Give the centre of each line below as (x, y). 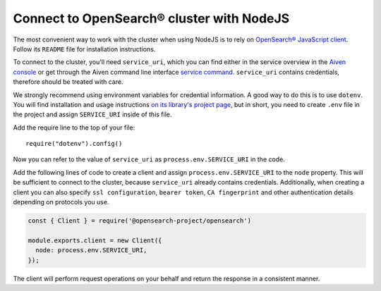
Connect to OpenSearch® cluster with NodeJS (151, 18)
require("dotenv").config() (74, 144)
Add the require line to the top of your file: (74, 128)
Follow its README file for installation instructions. (84, 49)
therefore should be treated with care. (68, 82)
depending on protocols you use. (61, 202)
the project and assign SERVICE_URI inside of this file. (92, 114)
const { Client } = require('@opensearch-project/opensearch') (140, 221)
